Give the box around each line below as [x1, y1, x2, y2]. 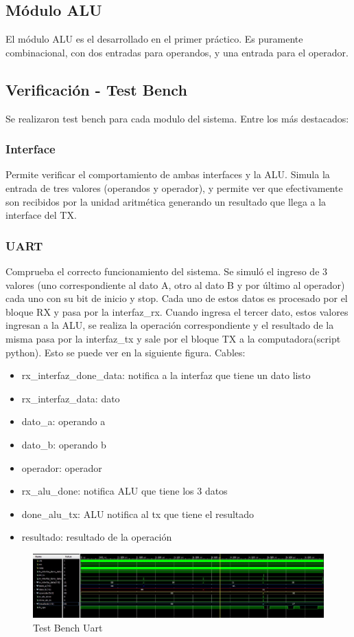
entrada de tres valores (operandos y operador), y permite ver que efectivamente [5, 181, 343, 195]
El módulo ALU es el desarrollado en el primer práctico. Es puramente [5, 32, 303, 46]
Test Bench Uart [33, 620, 103, 634]
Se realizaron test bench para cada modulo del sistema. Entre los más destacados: [5, 111, 349, 125]
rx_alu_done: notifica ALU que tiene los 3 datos [21, 484, 228, 498]
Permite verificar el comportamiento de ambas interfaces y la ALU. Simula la [5, 167, 330, 182]
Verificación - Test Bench [5, 78, 187, 100]
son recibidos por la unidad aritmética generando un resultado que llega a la [5, 194, 327, 208]
